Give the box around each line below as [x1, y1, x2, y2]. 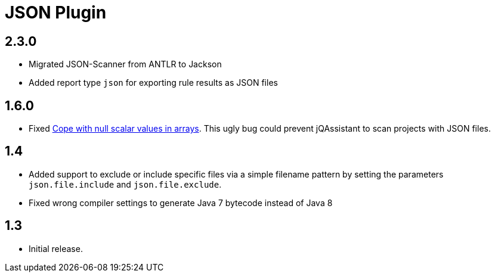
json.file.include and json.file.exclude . [29, 179, 222, 189]
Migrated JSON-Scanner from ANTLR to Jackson [29, 59, 222, 70]
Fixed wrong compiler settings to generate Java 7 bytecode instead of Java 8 [29, 197, 333, 208]
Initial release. [29, 243, 83, 254]
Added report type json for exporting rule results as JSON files [29, 77, 278, 88]
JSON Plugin [5, 2, 107, 23]
